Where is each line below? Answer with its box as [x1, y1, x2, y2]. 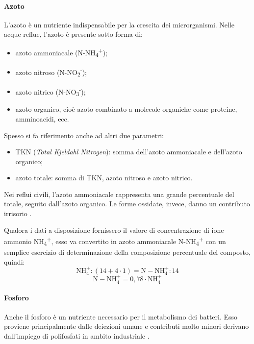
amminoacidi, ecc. [15, 113, 69, 123]
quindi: [4, 256, 25, 267]
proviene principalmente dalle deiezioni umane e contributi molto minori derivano [4, 321, 249, 331]
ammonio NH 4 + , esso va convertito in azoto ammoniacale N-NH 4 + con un [4, 235, 226, 247]
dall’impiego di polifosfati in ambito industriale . [4, 330, 150, 341]
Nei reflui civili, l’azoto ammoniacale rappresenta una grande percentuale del [4, 189, 234, 199]
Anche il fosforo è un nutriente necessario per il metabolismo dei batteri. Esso [4, 311, 238, 321]
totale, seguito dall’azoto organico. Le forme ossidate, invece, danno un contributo [4, 198, 250, 209]
